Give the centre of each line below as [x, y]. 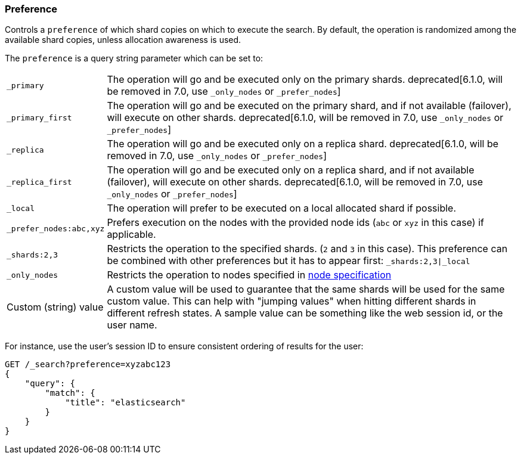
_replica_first [39, 182]
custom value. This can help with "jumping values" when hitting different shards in [291, 301]
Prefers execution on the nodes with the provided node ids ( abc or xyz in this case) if [295, 223]
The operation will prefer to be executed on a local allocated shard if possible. [282, 208]
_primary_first [39, 117]
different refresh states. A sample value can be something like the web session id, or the [305, 313]
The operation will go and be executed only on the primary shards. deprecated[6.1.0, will [305, 80]
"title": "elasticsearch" [125, 403]
